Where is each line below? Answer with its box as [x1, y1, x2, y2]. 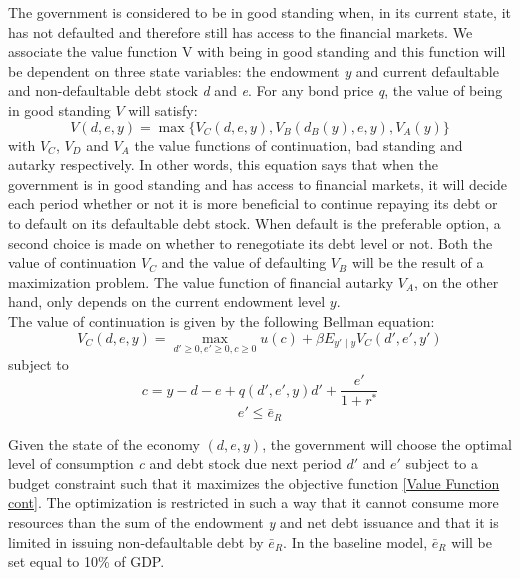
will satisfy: [128, 99, 198, 120]
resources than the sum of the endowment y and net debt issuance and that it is [8, 512, 499, 533]
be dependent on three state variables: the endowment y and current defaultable [8, 60, 499, 81]
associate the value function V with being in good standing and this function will [8, 41, 506, 62]
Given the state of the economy [8, 433, 200, 454]
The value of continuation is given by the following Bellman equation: [8, 310, 435, 331]
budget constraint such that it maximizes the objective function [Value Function [8, 472, 500, 493]
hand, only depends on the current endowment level [8, 291, 326, 312]
